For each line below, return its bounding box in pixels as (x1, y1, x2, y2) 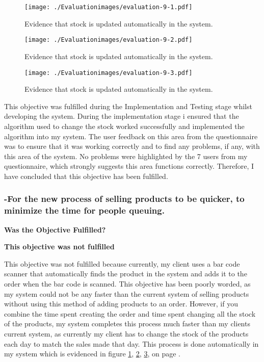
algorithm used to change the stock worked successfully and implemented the (4, 120, 245, 131)
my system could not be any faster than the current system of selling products (4, 288, 249, 299)
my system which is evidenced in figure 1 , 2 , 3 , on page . (4, 348, 180, 359)
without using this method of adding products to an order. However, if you (4, 298, 238, 309)
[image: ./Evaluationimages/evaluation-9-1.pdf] (24, 4, 193, 11)
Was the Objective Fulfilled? (4, 224, 106, 235)
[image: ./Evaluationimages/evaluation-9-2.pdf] (24, 36, 193, 44)
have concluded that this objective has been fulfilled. (4, 170, 168, 181)
